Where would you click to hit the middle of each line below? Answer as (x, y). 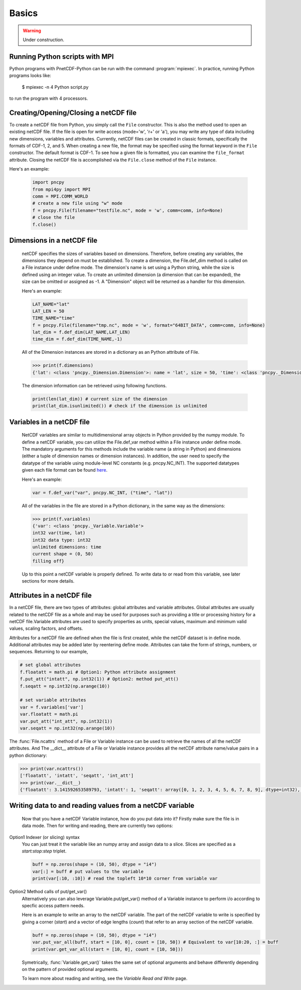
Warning (32, 31)
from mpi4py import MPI (62, 189)
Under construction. (44, 40)
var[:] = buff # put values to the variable (88, 871)
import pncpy (48, 182)
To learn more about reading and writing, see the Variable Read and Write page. (105, 978)
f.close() (44, 224)
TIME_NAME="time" (54, 318)
